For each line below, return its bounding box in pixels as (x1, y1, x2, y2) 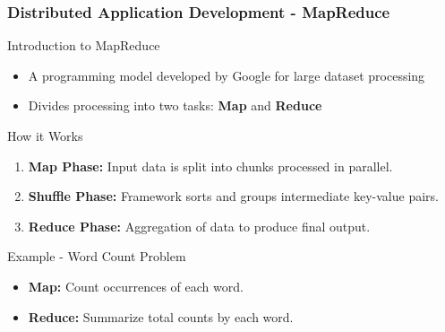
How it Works (7, 127, 83, 144)
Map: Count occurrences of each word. (28, 276, 244, 295)
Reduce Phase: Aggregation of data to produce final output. (28, 216, 371, 235)
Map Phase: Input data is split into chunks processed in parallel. (28, 156, 393, 175)
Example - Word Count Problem (7, 247, 186, 266)
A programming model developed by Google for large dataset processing (28, 66, 425, 84)
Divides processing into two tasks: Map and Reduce (28, 96, 322, 115)
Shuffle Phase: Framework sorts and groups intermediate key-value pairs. (28, 187, 440, 205)
